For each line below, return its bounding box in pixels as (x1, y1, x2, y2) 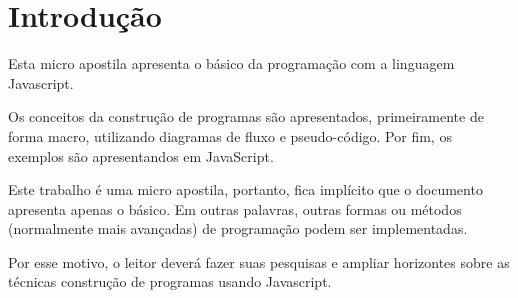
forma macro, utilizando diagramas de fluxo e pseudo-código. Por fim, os (8, 125, 452, 146)
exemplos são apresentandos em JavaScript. (8, 145, 274, 166)
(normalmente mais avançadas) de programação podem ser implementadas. (8, 218, 468, 239)
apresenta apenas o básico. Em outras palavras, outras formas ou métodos (8, 198, 462, 219)
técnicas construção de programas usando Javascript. (8, 271, 332, 292)
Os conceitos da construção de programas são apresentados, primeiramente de (8, 106, 484, 127)
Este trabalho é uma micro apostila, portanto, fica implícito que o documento (8, 179, 483, 200)
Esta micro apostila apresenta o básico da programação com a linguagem (8, 53, 455, 74)
